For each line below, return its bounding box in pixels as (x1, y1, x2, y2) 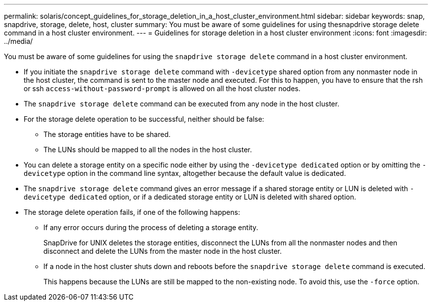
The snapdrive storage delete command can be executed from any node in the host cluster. (24, 100, 339, 108)
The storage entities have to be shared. (43, 130, 171, 138)
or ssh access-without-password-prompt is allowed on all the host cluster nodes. (24, 84, 301, 93)
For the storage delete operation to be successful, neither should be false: (24, 115, 264, 123)
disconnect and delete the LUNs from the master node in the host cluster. (43, 247, 282, 255)
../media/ (4, 37, 33, 45)
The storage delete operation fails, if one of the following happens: (24, 208, 240, 216)
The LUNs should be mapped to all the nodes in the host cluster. (43, 145, 252, 154)
